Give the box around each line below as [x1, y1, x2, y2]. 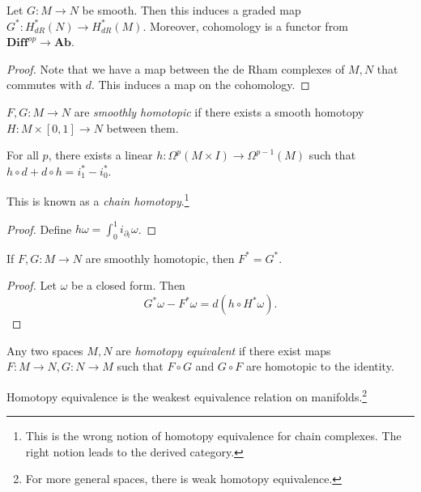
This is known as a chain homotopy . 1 [6, 190, 189, 209]
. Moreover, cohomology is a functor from [142, 17, 348, 34]
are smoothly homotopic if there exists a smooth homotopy [74, 103, 364, 120]
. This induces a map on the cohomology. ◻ [91, 76, 310, 93]
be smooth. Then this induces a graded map [82, 2, 301, 18]
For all [6, 146, 39, 163]
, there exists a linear [48, 146, 153, 163]
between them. [106, 119, 179, 136]
